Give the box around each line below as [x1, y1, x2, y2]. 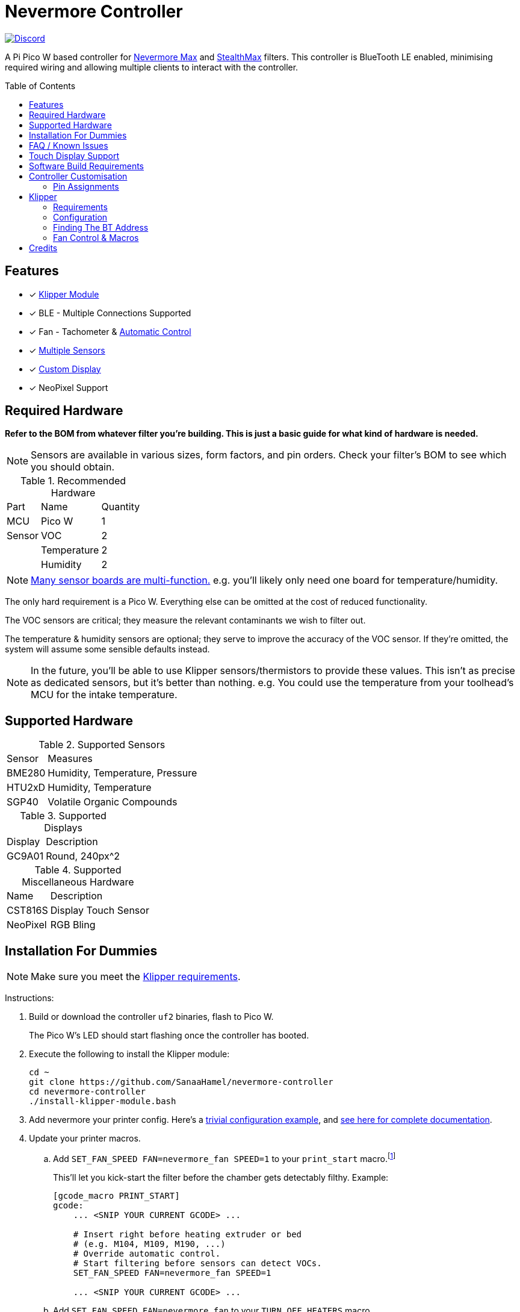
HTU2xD [7, 781, 46, 794]
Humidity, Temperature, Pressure [48, 767, 197, 779]
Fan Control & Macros [53, 232, 139, 243]
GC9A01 [7, 850, 44, 863]
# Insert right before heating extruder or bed [73, 1229, 302, 1239]
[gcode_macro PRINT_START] [53, 1190, 180, 1201]
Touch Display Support [29, 150, 120, 161]
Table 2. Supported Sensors [39, 739, 166, 751]
